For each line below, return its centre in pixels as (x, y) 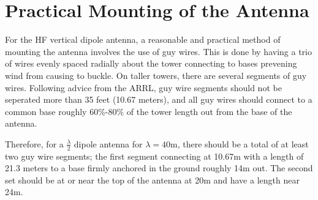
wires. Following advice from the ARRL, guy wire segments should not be (143, 87)
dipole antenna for (108, 143)
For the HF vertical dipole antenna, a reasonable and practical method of (143, 39)
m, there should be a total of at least (240, 143)
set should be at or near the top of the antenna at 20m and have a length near (152, 180)
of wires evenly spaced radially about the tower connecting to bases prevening (151, 63)
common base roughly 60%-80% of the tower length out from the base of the (149, 111)
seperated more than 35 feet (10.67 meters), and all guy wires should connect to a (159, 99)
